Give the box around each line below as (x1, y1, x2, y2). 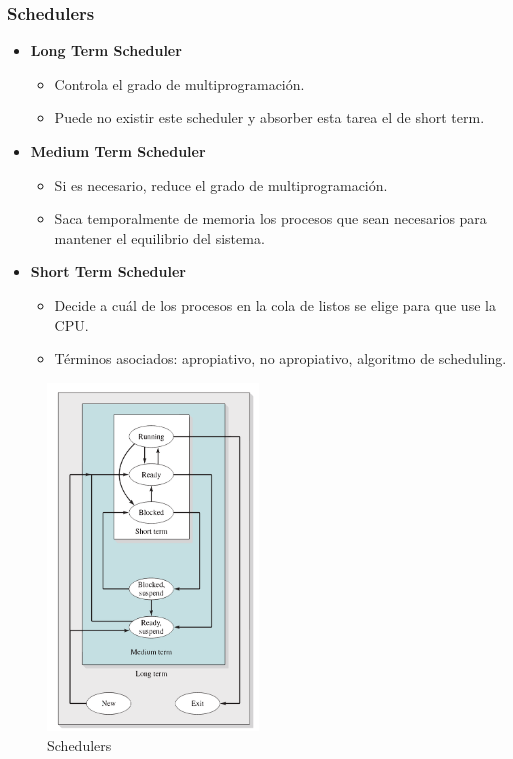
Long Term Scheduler (30, 40, 182, 61)
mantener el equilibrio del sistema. (54, 227, 265, 248)
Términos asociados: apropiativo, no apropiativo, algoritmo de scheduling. (54, 348, 507, 369)
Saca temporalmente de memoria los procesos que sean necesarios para (54, 208, 487, 229)
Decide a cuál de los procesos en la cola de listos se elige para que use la (54, 294, 496, 315)
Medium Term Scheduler (30, 141, 206, 161)
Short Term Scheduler (30, 261, 186, 282)
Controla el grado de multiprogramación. (54, 73, 305, 94)
